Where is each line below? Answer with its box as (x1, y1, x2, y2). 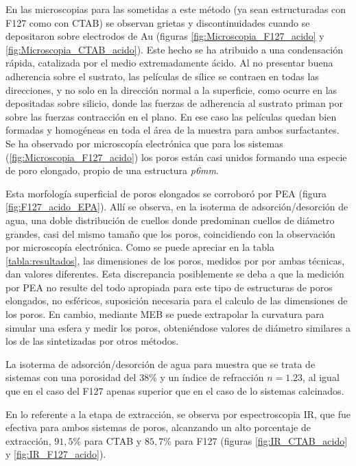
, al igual (302, 370, 340, 384)
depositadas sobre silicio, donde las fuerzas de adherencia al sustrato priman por (5, 96, 344, 110)
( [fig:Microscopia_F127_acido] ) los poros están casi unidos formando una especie (5, 149, 347, 164)
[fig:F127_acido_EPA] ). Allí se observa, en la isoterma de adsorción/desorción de (5, 199, 348, 214)
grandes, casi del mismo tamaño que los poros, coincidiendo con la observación (5, 226, 335, 241)
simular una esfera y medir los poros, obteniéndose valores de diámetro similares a (5, 320, 351, 334)
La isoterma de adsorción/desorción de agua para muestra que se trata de (5, 356, 316, 371)
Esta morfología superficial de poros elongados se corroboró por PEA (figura (5, 186, 327, 200)
